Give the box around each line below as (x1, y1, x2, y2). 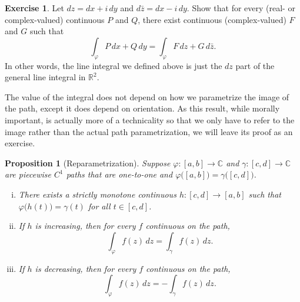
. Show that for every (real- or (186, 2, 295, 14)
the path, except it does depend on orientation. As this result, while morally (5, 102, 280, 114)
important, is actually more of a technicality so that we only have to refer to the (5, 113, 295, 126)
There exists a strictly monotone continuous (18, 188, 176, 200)
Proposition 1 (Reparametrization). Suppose (5, 156, 171, 169)
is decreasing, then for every (35, 262, 136, 274)
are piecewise (5, 168, 51, 180)
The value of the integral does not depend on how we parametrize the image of (5, 90, 289, 103)
